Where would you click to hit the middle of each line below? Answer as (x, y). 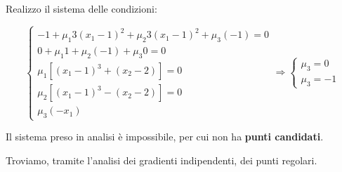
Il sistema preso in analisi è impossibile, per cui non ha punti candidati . (165, 137)
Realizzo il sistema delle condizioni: (81, 8)
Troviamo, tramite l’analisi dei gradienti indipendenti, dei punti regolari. (162, 160)
